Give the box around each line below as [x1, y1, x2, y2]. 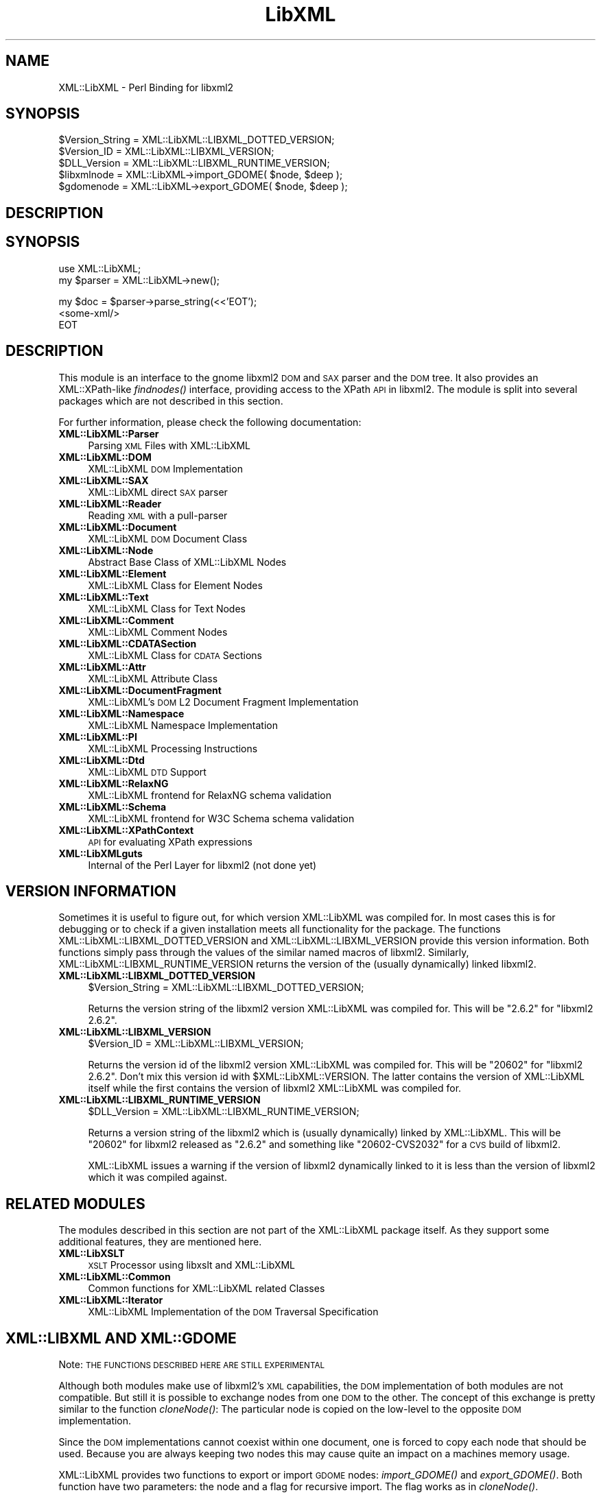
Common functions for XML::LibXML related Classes [88, 1282, 325, 1295]
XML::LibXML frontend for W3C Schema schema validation [88, 812, 355, 824]
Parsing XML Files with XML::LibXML [88, 439, 251, 451]
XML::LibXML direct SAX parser [88, 486, 228, 498]
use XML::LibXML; [58, 262, 141, 274]
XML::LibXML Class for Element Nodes [88, 579, 263, 591]
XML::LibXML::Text [58, 590, 149, 603]
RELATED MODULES [5, 1195, 145, 1212]
